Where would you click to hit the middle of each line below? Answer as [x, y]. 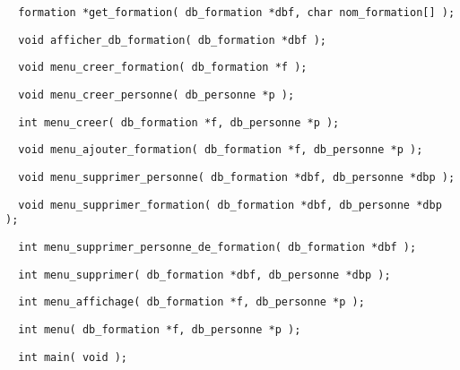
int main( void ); [73, 357]
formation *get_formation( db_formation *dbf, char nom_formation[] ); [237, 13]
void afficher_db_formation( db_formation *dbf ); [172, 40]
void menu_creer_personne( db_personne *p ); [156, 95]
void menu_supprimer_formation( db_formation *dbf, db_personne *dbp [230, 205]
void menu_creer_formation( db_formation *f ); [163, 68]
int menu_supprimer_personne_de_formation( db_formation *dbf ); [217, 247]
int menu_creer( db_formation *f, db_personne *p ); [179, 122]
